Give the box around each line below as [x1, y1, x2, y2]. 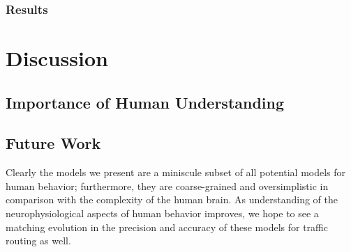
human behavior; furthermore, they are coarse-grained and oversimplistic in [6, 178, 329, 193]
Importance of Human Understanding [6, 91, 285, 113]
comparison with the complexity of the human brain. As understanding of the [6, 192, 338, 207]
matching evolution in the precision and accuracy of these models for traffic [6, 219, 328, 234]
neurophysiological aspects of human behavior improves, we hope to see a [6, 205, 319, 220]
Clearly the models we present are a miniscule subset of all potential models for [6, 165, 346, 180]
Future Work [6, 132, 101, 154]
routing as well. [6, 233, 71, 248]
